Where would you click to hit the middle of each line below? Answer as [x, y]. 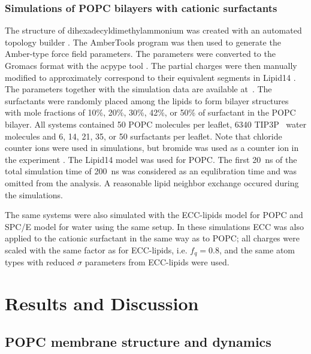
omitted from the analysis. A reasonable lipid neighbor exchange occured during [152, 182]
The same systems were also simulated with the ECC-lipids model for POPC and [154, 215]
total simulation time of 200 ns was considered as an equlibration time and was [151, 171]
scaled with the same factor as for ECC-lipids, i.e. [96, 249]
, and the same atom [257, 249]
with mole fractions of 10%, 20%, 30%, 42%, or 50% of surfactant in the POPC [150, 112]
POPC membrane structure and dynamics [138, 341]
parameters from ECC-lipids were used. [157, 262]
